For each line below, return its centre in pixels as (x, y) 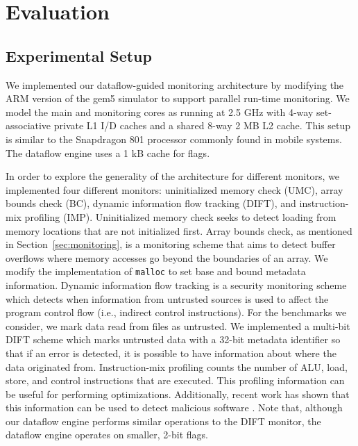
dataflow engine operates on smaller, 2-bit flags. (107, 435)
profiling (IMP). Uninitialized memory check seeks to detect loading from (180, 216)
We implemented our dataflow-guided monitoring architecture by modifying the (175, 84)
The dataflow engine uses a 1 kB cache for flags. (108, 152)
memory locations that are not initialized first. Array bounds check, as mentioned (179, 230)
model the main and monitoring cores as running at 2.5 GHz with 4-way (160, 111)
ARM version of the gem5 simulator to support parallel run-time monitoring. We (178, 98)
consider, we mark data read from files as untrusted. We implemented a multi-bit (178, 325)
